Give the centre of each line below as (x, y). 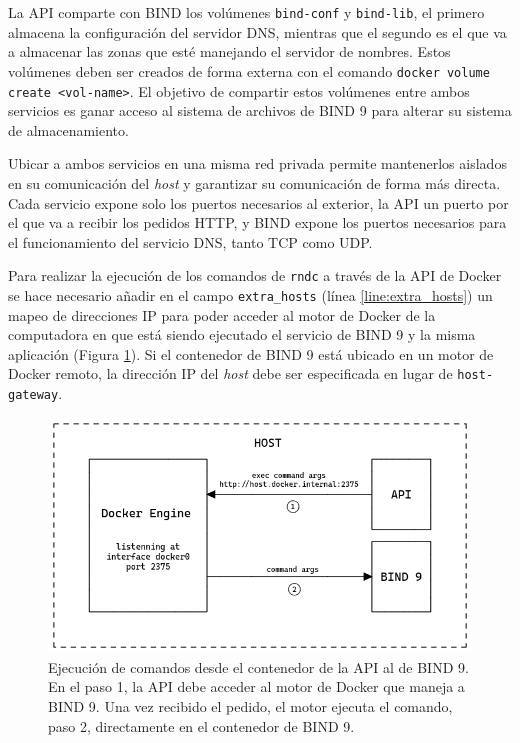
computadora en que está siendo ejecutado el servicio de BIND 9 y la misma (242, 334)
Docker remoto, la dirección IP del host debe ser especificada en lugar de (230, 373)
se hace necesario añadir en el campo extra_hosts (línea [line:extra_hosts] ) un (250, 294)
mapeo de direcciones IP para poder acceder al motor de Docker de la (222, 314)
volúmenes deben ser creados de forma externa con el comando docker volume (249, 70)
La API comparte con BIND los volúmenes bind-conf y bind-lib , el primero (246, 12)
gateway (33, 395)
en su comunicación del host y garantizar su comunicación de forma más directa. (254, 182)
